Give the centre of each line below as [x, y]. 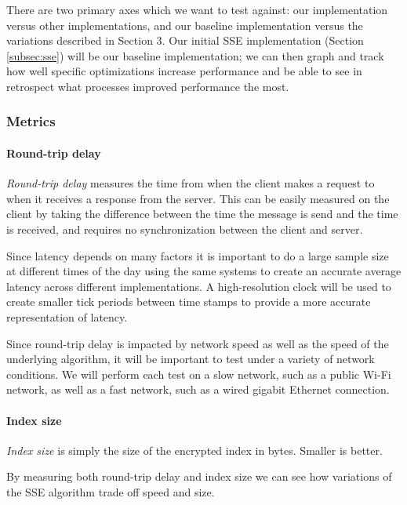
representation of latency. [67, 316]
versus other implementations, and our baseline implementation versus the [185, 25]
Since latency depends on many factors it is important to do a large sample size [198, 255]
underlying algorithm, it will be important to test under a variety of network [191, 359]
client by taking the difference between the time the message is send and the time [202, 214]
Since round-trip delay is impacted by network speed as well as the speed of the [198, 343]
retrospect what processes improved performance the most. [148, 86]
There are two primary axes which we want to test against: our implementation [197, 9]
